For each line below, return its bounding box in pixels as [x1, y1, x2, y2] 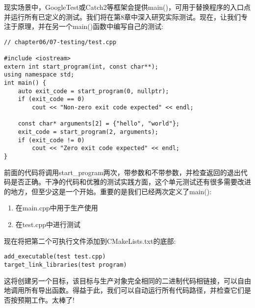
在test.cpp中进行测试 [15, 219, 81, 229]
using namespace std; [4, 71, 75, 78]
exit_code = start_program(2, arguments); [18, 128, 158, 135]
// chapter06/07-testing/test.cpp [4, 38, 117, 46]
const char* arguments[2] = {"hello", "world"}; [18, 120, 179, 128]
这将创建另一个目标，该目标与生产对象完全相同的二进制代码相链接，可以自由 [4, 275, 251, 285]
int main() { [4, 79, 46, 87]
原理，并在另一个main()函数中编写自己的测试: [17, 21, 164, 31]
